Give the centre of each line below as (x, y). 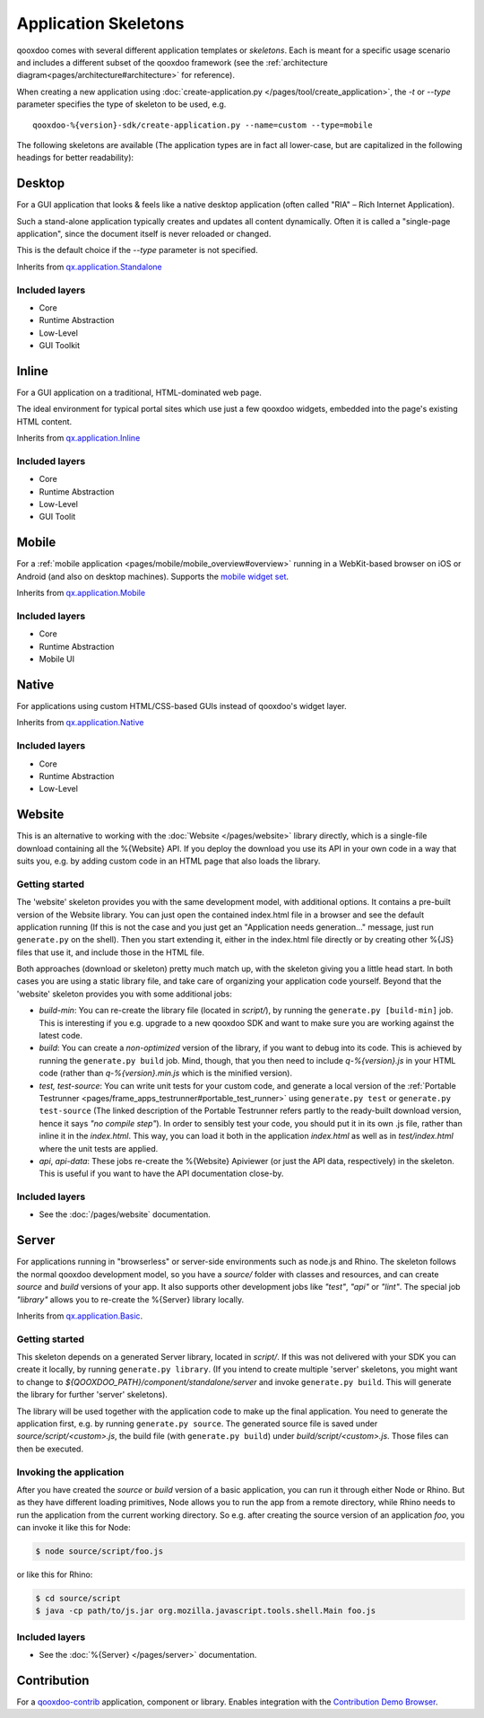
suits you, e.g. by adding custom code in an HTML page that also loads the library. (169, 861)
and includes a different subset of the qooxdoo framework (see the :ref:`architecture (172, 62)
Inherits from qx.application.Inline (78, 438)
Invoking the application (70, 1472)
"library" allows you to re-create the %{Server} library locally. (130, 1299)
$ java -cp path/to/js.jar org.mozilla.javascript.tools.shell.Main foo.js (206, 1611)
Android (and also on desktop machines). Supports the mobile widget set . (153, 576)
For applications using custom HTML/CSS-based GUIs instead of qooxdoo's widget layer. (181, 706)
